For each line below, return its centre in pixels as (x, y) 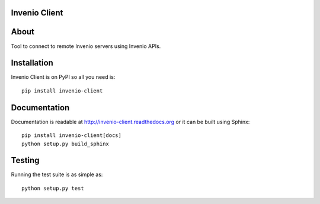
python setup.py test (53, 188)
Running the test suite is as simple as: (57, 174)
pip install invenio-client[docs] (71, 136)
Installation (32, 63)
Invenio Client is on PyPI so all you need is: (63, 77)
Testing (25, 160)
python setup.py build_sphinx (65, 144)
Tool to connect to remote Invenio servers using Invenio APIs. (86, 46)
